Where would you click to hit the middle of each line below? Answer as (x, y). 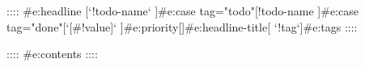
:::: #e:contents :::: (52, 54)
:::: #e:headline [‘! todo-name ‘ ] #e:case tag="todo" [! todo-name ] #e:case (182, 10)
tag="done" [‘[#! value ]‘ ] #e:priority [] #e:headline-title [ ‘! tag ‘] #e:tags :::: (182, 26)
